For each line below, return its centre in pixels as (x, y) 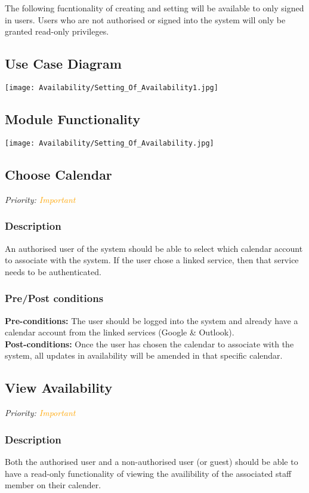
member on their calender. (53, 485)
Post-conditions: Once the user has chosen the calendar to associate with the (149, 343)
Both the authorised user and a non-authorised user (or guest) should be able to (152, 461)
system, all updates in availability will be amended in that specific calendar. (144, 355)
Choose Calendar (58, 174)
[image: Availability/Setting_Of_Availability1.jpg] (112, 87)
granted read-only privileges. (57, 31)
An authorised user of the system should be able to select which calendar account (154, 248)
